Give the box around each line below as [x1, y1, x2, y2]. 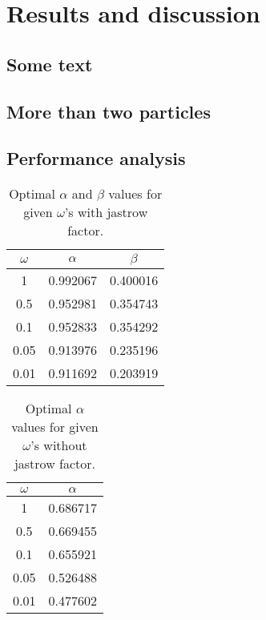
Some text [6, 51, 93, 76]
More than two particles [6, 99, 211, 123]
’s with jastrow [64, 203, 148, 222]
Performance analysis [6, 146, 186, 171]
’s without [30, 436, 87, 455]
